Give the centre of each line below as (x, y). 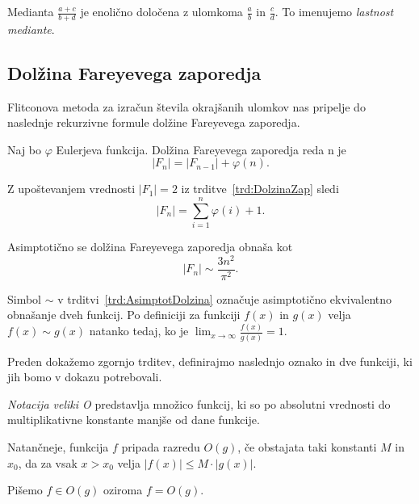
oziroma (123, 490)
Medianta (31, 11)
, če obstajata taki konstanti (307, 447)
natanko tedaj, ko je (139, 331)
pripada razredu (161, 447)
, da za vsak (48, 462)
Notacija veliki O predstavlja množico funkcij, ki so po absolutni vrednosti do (199, 403)
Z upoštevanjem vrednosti (71, 189)
